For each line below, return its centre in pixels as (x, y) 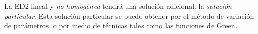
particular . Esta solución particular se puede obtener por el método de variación (129, 16)
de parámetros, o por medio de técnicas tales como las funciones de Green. (121, 26)
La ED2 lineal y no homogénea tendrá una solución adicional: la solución (118, 6)
